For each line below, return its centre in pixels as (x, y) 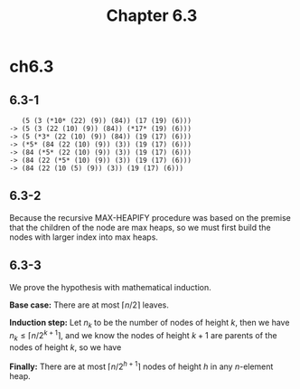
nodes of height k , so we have (66, 347)
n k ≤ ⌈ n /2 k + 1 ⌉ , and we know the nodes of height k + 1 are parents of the (143, 336)
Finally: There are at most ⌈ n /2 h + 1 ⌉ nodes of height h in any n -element (141, 365)
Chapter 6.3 (152, 16)
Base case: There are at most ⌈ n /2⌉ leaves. (89, 305)
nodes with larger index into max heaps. (84, 237)
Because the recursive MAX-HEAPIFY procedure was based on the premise (150, 217)
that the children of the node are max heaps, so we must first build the (140, 227)
